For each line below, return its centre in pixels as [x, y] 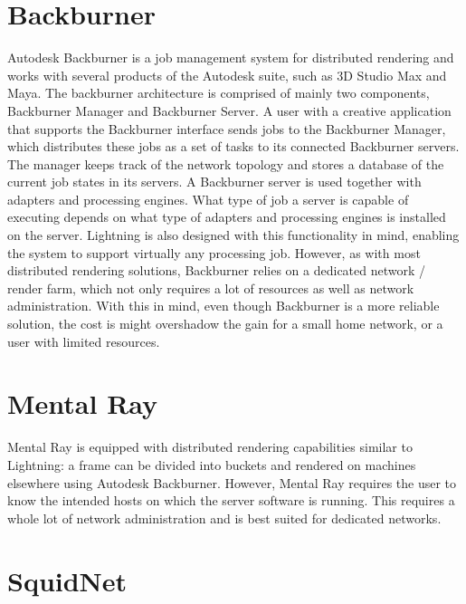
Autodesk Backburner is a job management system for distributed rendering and [231, 58]
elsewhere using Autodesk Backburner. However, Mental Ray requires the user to [232, 482]
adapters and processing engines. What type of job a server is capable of [208, 199]
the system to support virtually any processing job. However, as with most [214, 252]
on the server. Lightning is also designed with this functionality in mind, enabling [233, 235]
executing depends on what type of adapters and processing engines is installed [227, 217]
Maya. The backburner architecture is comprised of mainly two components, [219, 93]
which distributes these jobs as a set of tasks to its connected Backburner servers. [233, 146]
